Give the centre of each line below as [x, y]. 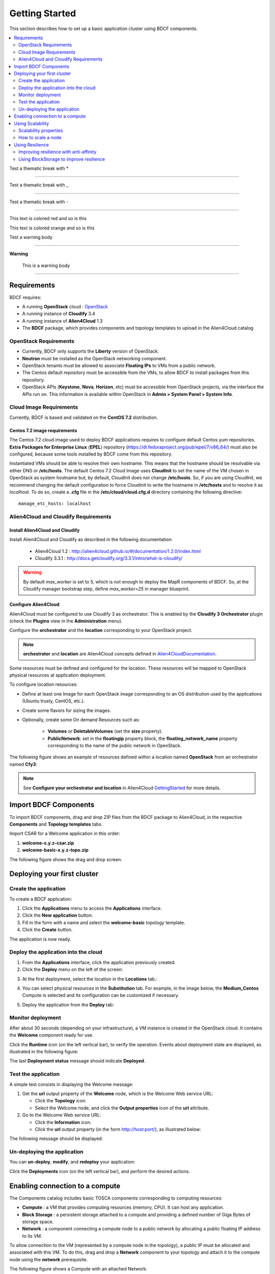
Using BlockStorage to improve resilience [62, 159]
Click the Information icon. [63, 1122]
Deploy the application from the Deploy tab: [68, 1004]
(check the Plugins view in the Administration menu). [66, 621]
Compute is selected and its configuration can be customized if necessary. [101, 995]
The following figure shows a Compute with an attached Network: [78, 1269]
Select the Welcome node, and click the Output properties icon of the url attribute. [122, 1108]
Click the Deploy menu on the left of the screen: [73, 970]
